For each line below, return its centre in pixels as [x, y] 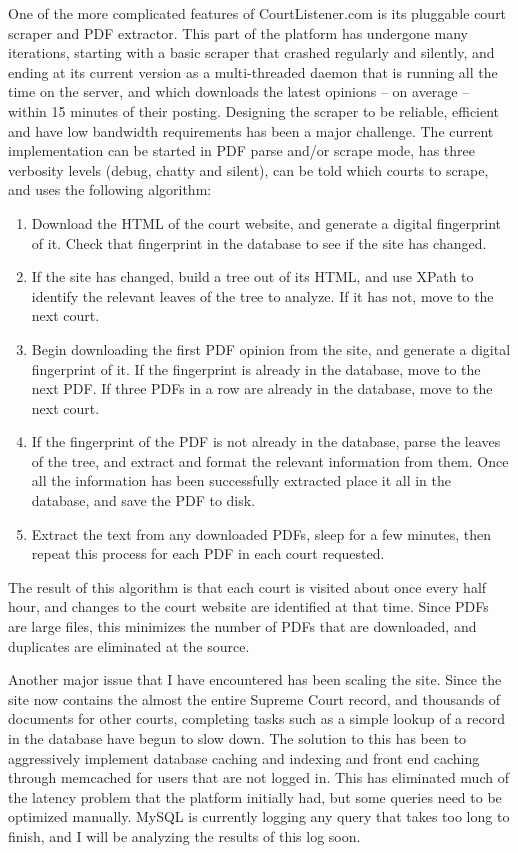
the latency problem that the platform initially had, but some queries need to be [255, 796]
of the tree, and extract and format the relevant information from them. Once [270, 460]
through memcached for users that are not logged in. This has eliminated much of [258, 777]
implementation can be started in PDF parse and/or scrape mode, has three [241, 150]
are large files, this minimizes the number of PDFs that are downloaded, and [242, 626]
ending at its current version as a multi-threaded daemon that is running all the [253, 71]
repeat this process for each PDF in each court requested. [208, 553]
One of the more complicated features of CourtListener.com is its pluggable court [257, 13]
